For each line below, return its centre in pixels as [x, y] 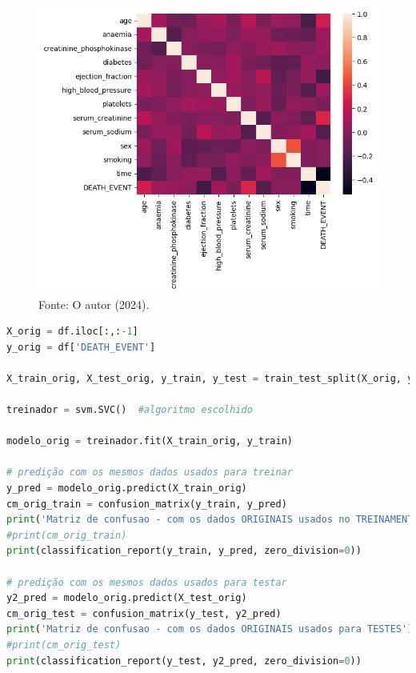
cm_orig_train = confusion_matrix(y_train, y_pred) [147, 504]
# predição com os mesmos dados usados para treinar [150, 473]
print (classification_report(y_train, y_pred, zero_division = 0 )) [184, 551]
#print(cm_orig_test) [64, 645]
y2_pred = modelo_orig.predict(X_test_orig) [127, 598]
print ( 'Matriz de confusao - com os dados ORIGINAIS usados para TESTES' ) [210, 629]
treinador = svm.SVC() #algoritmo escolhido [130, 410]
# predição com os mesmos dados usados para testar [147, 582]
